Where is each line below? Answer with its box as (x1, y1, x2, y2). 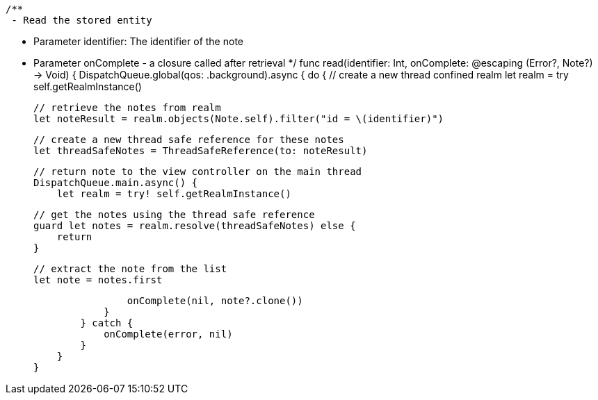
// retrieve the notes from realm (33, 102, 221, 113)
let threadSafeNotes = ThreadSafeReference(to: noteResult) (33, 145, 368, 156)
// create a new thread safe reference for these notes (33, 134, 344, 145)
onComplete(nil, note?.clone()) (127, 295, 303, 306)
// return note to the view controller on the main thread (33, 166, 362, 177)
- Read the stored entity (11, 15, 152, 26)
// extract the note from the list (33, 263, 227, 274)
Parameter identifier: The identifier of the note (33, 35, 243, 47)
